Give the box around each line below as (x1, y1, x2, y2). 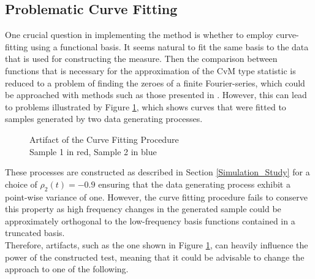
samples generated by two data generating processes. (5, 112, 203, 125)
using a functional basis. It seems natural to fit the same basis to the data (31, 40, 309, 53)
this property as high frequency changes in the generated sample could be (5, 202, 281, 215)
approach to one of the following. (5, 262, 129, 275)
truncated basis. (5, 226, 65, 239)
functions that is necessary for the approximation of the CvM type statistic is (5, 64, 296, 77)
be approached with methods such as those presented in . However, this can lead (5, 88, 307, 101)
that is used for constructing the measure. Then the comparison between (5, 52, 278, 65)
